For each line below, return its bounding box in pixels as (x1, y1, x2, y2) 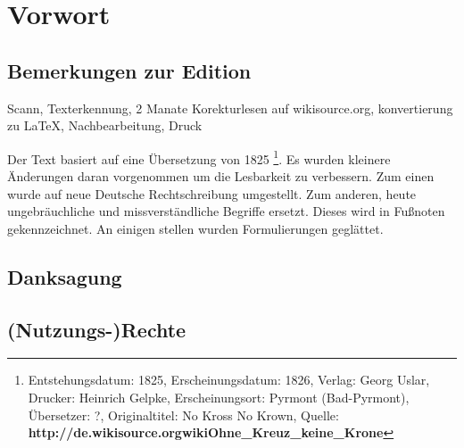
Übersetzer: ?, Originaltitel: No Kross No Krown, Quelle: (28, 405, 339, 424)
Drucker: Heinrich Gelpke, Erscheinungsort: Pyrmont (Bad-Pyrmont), (28, 387, 410, 406)
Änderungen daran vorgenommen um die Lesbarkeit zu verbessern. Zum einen (7, 167, 435, 186)
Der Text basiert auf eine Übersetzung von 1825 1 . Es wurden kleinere (7, 146, 391, 168)
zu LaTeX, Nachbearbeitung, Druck (7, 116, 203, 135)
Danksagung (7, 262, 122, 290)
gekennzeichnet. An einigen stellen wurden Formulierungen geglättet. (7, 219, 384, 237)
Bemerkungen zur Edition (7, 56, 252, 84)
